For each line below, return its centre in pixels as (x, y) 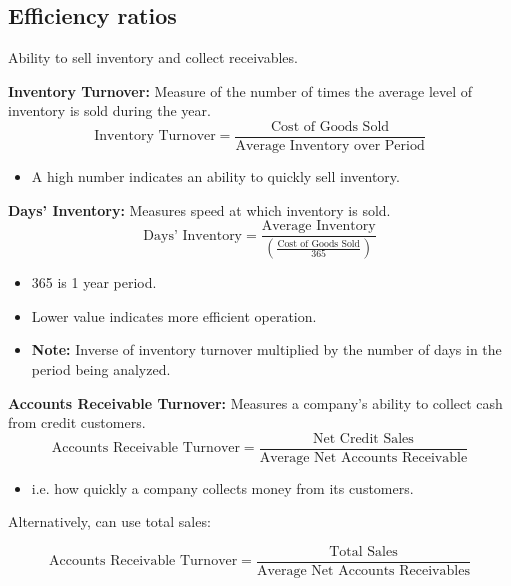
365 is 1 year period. (94, 282)
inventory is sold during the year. (109, 110)
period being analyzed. (101, 368)
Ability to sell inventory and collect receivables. (153, 57)
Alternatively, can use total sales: (109, 521)
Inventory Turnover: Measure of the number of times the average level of (240, 90)
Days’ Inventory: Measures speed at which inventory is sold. (199, 209)
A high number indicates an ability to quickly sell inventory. (215, 176)
